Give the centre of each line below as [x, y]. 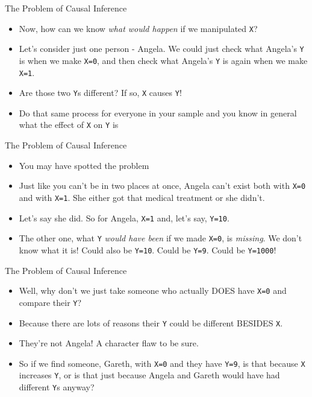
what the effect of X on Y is [69, 125]
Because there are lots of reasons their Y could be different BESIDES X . [151, 322]
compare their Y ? [50, 302]
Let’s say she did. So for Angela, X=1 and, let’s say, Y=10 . [124, 218]
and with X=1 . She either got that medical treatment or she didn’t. [142, 197]
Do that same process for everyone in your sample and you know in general [158, 113]
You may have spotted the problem [84, 165]
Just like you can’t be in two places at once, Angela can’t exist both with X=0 [162, 186]
